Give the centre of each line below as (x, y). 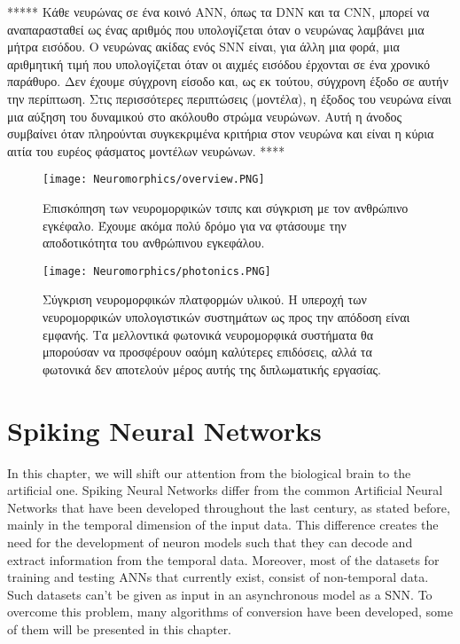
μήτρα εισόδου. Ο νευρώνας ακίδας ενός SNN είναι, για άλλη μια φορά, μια (203, 47)
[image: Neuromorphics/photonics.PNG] (157, 271)
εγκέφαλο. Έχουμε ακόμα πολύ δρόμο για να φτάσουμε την (195, 225)
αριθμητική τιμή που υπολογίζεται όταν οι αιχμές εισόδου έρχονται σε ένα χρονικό (218, 63)
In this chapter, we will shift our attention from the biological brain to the (209, 472)
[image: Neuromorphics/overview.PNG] (154, 180)
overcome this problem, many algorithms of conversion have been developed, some (230, 612)
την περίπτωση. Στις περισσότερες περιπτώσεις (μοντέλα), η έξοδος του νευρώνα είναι (230, 98)
